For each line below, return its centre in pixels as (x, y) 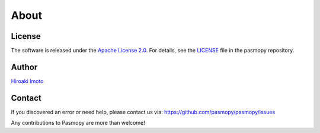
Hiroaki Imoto (27, 81)
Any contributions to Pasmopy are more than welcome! (78, 123)
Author (24, 67)
